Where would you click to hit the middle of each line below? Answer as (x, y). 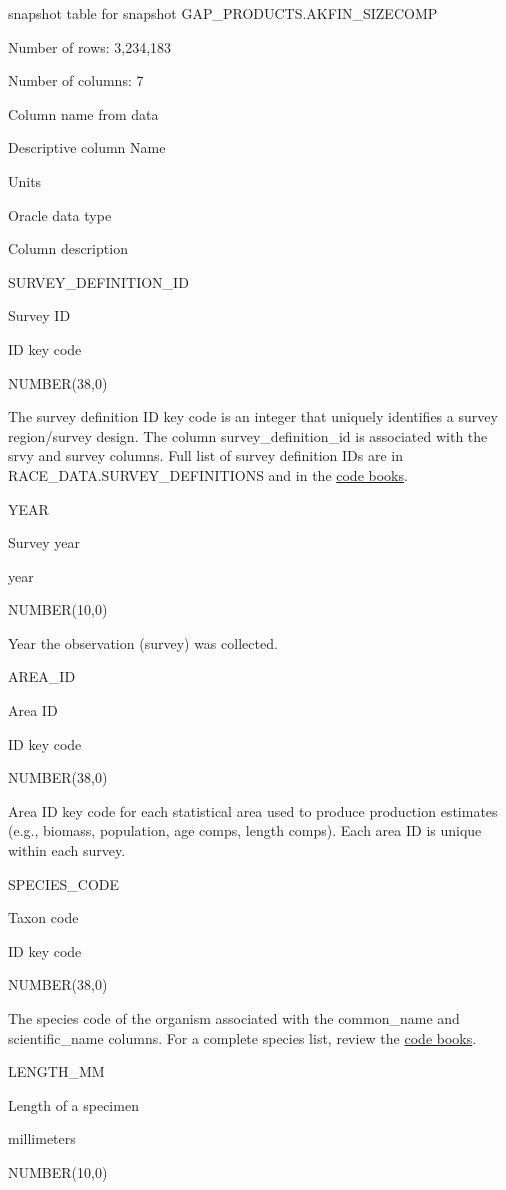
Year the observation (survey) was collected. (143, 642)
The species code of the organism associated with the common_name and (234, 1018)
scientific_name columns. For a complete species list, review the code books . (242, 1037)
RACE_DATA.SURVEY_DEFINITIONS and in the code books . (208, 474)
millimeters (42, 1138)
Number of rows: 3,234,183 (90, 46)
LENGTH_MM (56, 1071)
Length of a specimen (73, 1104)
